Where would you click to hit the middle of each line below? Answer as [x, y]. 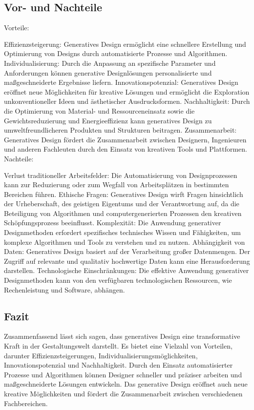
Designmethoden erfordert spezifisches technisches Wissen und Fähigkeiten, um [122, 232]
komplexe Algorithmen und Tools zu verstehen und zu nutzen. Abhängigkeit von [125, 242]
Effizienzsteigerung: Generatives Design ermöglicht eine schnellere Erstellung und [125, 44]
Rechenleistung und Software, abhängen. [64, 289]
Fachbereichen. [26, 403]
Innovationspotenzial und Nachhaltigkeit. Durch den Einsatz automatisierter [118, 365]
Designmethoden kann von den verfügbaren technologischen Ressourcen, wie [118, 280]
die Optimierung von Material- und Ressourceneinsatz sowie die [99, 110]
